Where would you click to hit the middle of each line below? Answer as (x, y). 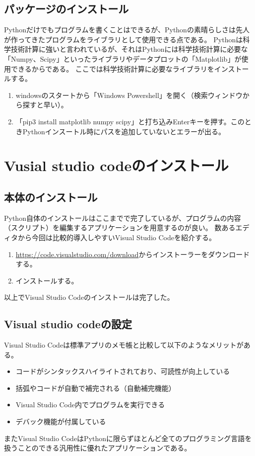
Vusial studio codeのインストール (116, 165)
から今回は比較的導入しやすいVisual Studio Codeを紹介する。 (117, 237)
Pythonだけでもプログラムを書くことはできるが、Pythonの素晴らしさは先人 (127, 30)
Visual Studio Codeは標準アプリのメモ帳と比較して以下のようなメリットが (124, 345)
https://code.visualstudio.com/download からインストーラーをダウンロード (133, 254)
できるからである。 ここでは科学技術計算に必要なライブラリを (112, 68)
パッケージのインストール (66, 9)
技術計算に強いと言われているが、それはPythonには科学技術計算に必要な (129, 49)
